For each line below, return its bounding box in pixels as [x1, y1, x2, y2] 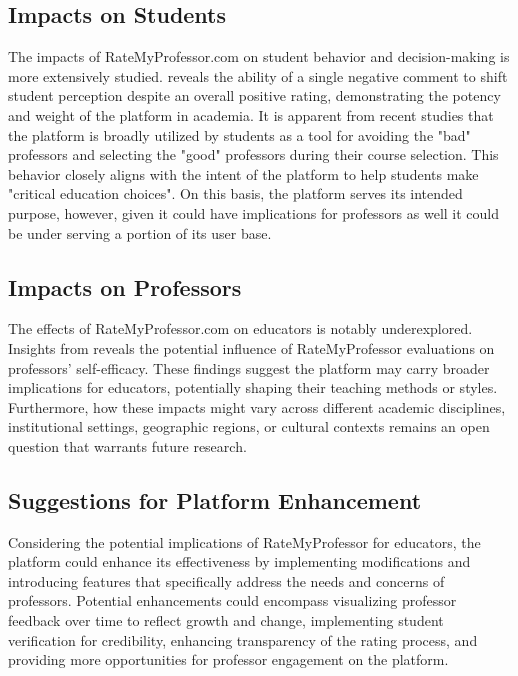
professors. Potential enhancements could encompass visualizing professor [8, 590, 457, 611]
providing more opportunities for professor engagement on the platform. [8, 649, 449, 670]
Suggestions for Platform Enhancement [8, 484, 422, 515]
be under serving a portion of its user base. [8, 222, 272, 243]
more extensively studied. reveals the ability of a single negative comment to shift [8, 65, 508, 86]
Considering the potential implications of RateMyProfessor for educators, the [8, 531, 481, 552]
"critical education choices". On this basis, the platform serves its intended [8, 183, 463, 204]
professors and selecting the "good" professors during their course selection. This [8, 144, 499, 165]
